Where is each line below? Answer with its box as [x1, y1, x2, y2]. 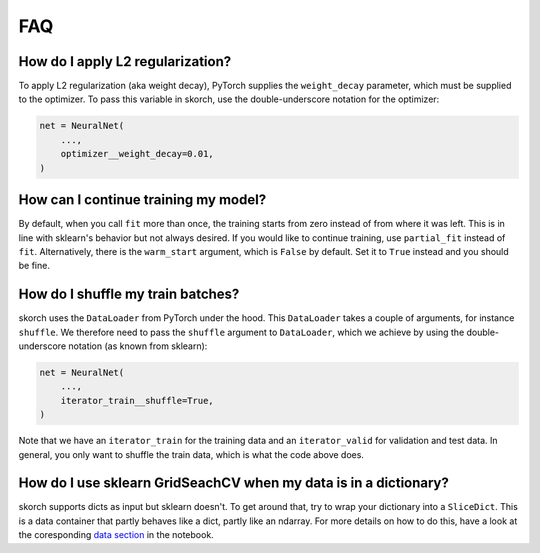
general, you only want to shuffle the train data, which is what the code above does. [18, 448, 365, 460]
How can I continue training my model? [18, 191, 267, 209]
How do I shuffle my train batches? [18, 286, 240, 303]
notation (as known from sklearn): [68, 340, 208, 352]
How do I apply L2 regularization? [18, 53, 232, 70]
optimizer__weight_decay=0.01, [60, 148, 214, 160]
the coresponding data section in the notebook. [18, 529, 214, 541]
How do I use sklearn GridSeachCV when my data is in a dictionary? [18, 475, 449, 492]
